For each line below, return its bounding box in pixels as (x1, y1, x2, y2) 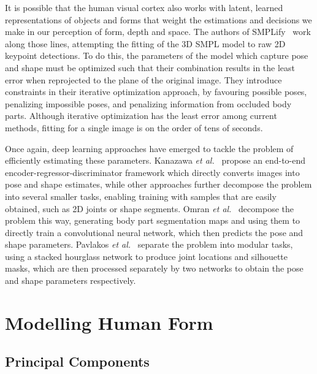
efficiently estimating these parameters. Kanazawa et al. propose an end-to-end (5, 154, 306, 167)
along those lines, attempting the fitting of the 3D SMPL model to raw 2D (5, 37, 286, 50)
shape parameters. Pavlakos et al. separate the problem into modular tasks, (5, 238, 293, 251)
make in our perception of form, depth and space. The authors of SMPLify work (5, 25, 311, 38)
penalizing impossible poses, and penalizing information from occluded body (5, 97, 292, 110)
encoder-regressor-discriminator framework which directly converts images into (5, 166, 300, 178)
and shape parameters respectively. (5, 274, 136, 287)
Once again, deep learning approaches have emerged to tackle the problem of (5, 142, 294, 155)
